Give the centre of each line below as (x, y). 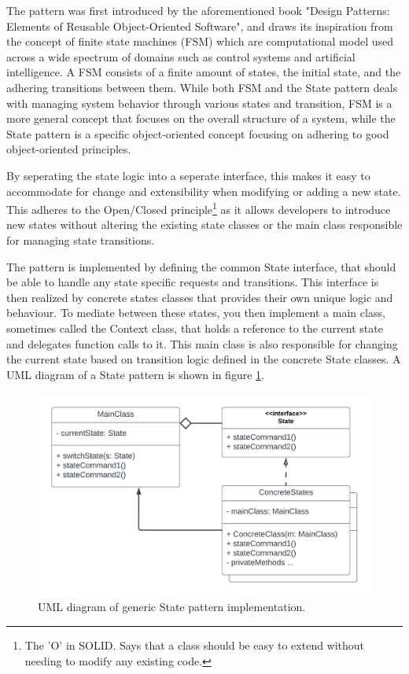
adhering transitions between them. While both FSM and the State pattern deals (202, 87)
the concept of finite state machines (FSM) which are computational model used (200, 41)
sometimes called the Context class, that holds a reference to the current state (195, 328)
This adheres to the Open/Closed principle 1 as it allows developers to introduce (199, 208)
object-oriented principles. (69, 149)
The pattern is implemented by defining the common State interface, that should (201, 266)
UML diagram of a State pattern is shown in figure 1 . (135, 374)
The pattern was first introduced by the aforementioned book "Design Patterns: (198, 10)
